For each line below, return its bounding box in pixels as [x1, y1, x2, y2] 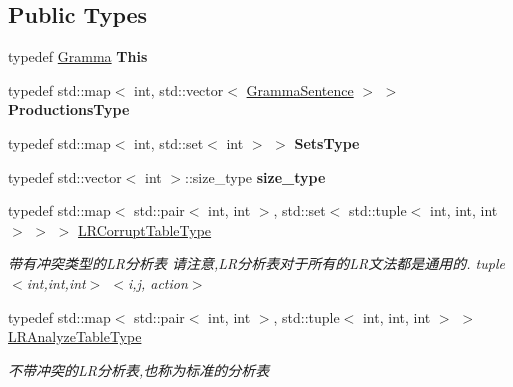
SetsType [294, 132, 360, 153]
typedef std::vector [8, 166, 122, 187]
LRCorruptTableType [77, 219, 212, 240]
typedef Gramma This [8, 46, 148, 67]
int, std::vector [134, 79, 224, 100]
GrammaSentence [246, 79, 354, 100]
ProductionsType [8, 99, 130, 120]
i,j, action [128, 272, 188, 293]
